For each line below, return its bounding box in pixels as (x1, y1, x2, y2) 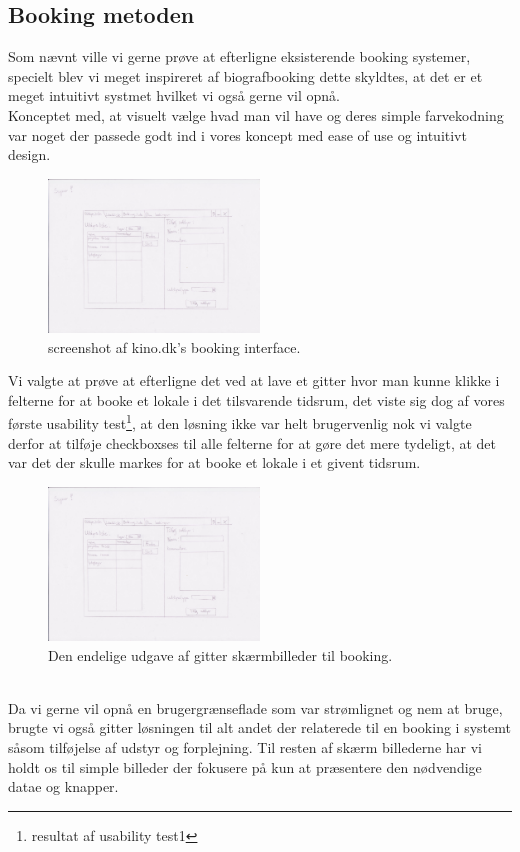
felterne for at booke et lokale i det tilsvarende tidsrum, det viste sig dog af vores (8, 389, 505, 410)
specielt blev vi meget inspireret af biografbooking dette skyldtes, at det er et (8, 65, 483, 86)
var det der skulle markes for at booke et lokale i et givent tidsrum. (8, 452, 421, 473)
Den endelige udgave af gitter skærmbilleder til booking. (48, 644, 393, 665)
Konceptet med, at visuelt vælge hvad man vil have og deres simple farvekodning (8, 104, 504, 125)
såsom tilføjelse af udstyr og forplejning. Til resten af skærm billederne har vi (8, 737, 482, 758)
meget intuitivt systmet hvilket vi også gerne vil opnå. (8, 85, 340, 106)
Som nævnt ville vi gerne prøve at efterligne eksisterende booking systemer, (8, 46, 471, 67)
